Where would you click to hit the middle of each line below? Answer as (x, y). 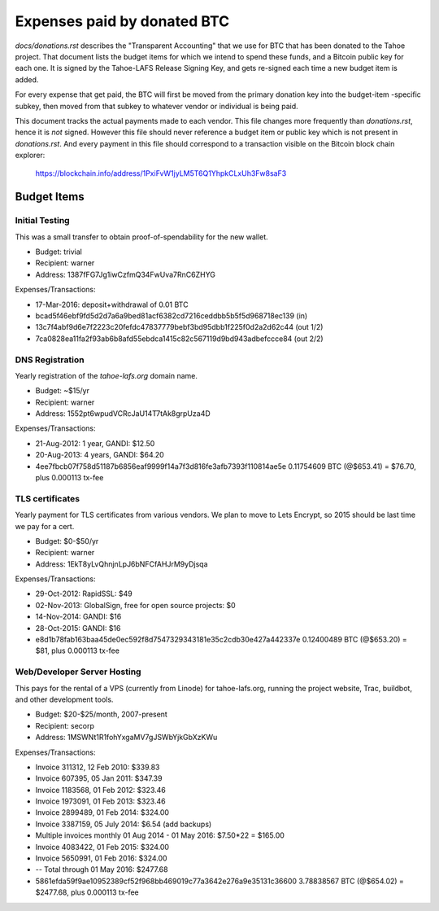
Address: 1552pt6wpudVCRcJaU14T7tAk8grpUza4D (123, 414)
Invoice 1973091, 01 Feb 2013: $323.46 (100, 801)
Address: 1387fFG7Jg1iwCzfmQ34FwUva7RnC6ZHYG (125, 274)
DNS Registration (50, 360)
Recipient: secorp (65, 725)
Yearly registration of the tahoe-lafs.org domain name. (106, 375)
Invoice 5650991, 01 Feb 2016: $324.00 (101, 858)
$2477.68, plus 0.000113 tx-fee (87, 892)
